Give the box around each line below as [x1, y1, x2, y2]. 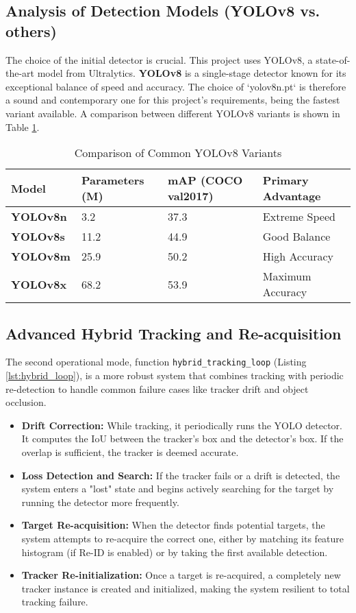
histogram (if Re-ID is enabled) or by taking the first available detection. [21, 544, 328, 559]
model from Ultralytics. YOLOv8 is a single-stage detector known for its [37, 66, 346, 80]
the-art [5, 66, 35, 80]
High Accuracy [262, 248, 333, 265]
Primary [262, 172, 309, 189]
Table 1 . [5, 119, 40, 134]
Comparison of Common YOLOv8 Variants [74, 145, 282, 161]
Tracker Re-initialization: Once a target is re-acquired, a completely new [21, 568, 341, 582]
